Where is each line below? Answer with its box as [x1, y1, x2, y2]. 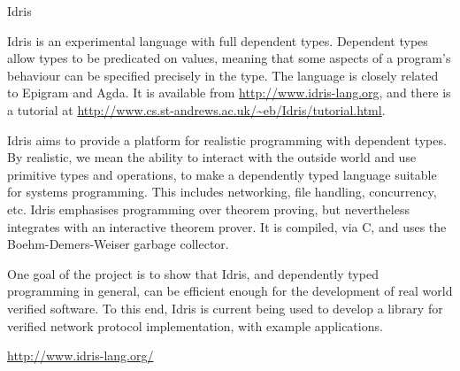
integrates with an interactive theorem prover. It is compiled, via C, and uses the [7, 217, 447, 236]
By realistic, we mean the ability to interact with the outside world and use [7, 148, 417, 166]
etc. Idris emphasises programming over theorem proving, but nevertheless [7, 199, 410, 218]
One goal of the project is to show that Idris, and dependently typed [7, 264, 379, 282]
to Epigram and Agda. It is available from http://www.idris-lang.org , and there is [7, 83, 451, 102]
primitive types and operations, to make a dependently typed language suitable [7, 165, 437, 183]
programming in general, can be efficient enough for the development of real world [7, 282, 453, 300]
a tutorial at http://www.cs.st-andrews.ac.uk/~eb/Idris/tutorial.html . [7, 100, 386, 119]
